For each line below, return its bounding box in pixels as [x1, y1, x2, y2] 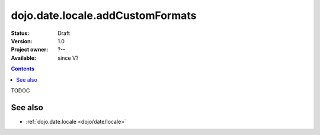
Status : [11, 30, 30, 37]
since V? [57, 54, 79, 62]
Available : [11, 54, 37, 62]
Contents [11, 65, 35, 72]
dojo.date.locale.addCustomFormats [11, 9, 197, 22]
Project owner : [11, 46, 49, 53]
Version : [11, 37, 33, 44]
